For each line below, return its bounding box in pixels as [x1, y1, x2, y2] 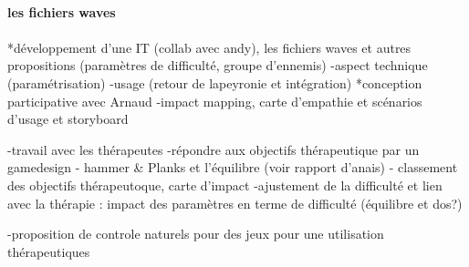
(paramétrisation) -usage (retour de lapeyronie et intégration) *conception [7, 73, 422, 92]
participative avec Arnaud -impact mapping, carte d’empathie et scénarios [7, 91, 422, 110]
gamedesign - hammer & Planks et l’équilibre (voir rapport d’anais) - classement [7, 158, 458, 177]
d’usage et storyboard [7, 109, 129, 128]
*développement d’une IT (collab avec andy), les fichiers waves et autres [7, 37, 412, 56]
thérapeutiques [7, 241, 90, 261]
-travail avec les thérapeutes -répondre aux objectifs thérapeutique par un [7, 139, 420, 159]
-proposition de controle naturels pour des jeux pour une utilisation [7, 224, 384, 243]
